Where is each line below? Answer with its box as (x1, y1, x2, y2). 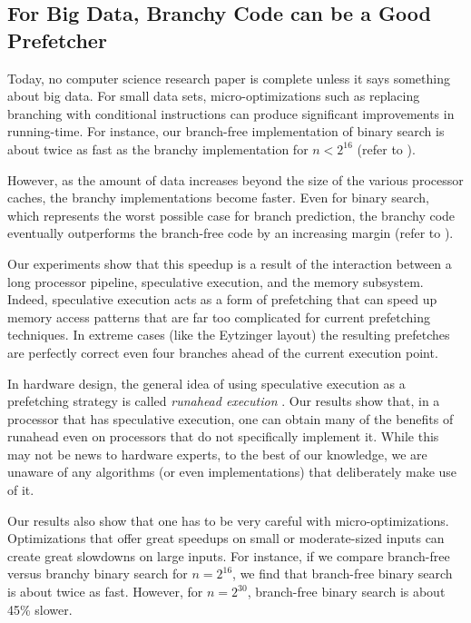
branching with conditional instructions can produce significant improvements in (7, 104, 455, 123)
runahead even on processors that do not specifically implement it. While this (7, 427, 439, 446)
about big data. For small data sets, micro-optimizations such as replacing (7, 86, 420, 105)
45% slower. (7, 599, 73, 618)
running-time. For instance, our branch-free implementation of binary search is (7, 122, 445, 141)
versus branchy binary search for (7, 564, 188, 583)
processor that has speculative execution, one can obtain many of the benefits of (7, 409, 454, 428)
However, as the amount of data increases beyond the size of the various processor (7, 170, 464, 189)
